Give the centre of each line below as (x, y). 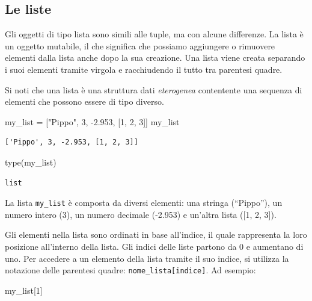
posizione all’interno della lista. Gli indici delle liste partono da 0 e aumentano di (154, 246)
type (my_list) (31, 162)
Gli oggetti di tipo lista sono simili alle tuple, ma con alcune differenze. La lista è (154, 34)
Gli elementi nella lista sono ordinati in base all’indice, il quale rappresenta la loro (156, 234)
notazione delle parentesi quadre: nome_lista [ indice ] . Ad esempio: (130, 270)
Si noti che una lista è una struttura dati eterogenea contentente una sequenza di (154, 89)
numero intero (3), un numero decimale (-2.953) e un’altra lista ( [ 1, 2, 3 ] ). (141, 214)
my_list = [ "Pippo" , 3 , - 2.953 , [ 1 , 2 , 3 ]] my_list (92, 121)
